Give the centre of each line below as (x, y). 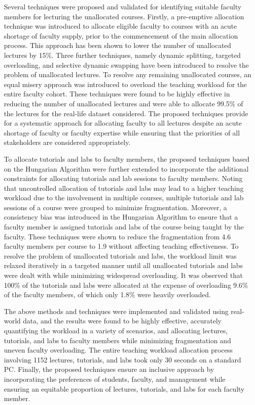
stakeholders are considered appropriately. (67, 142)
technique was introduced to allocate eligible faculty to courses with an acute (121, 26)
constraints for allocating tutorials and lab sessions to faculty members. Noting (123, 178)
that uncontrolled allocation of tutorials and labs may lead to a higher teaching (124, 188)
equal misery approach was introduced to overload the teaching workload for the (126, 84)
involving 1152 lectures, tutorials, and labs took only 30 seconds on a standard (123, 359)
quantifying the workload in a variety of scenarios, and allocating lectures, (116, 330)
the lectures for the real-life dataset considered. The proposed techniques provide (126, 113)
